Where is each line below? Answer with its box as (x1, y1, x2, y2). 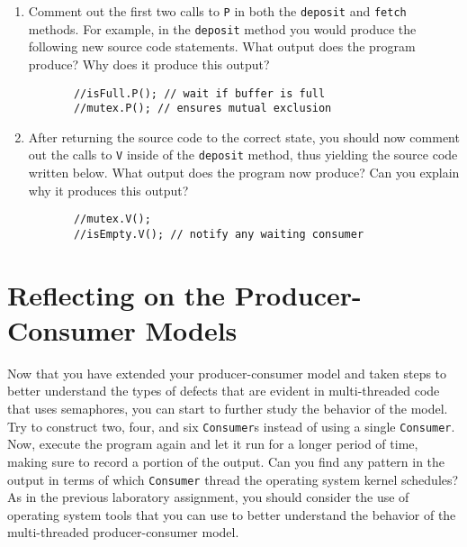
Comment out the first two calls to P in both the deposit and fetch (28, 2, 407, 20)
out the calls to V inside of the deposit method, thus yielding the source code (28, 145, 458, 164)
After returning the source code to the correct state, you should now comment (28, 127, 460, 146)
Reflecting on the (7, 276, 225, 313)
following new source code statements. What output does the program (28, 37, 416, 56)
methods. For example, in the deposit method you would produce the (28, 19, 417, 38)
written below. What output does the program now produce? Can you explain (28, 163, 460, 182)
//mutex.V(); (73, 213, 151, 226)
